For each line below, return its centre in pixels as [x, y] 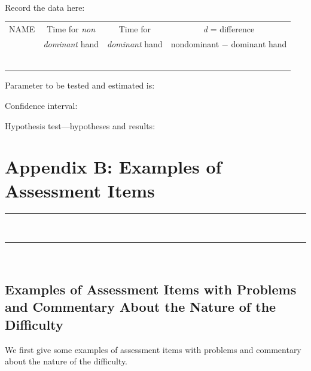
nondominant [195, 43]
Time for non [71, 28]
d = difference [229, 28]
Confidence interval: [41, 105]
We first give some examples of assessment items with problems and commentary [153, 349]
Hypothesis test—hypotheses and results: [80, 125]
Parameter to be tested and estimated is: [80, 85]
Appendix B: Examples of [113, 167]
